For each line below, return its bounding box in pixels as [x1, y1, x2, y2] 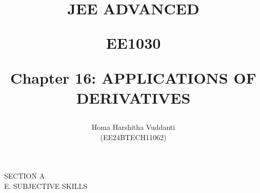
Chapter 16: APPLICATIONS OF [10, 67, 256, 88]
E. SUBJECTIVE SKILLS [4, 180, 87, 191]
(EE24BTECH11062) [100, 131, 167, 142]
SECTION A [4, 170, 45, 181]
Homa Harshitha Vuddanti [91, 121, 175, 132]
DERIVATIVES [76, 87, 191, 108]
